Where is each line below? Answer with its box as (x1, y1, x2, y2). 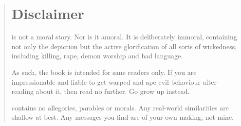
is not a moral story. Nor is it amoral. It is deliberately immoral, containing (11, 32, 237, 42)
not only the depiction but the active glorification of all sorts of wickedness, (11, 41, 237, 51)
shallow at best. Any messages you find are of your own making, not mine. (11, 112, 234, 122)
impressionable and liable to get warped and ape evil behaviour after (11, 76, 217, 87)
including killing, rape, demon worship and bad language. (11, 51, 183, 61)
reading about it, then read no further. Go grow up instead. (11, 86, 190, 96)
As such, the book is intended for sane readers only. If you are (11, 67, 197, 77)
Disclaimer (11, 3, 84, 23)
